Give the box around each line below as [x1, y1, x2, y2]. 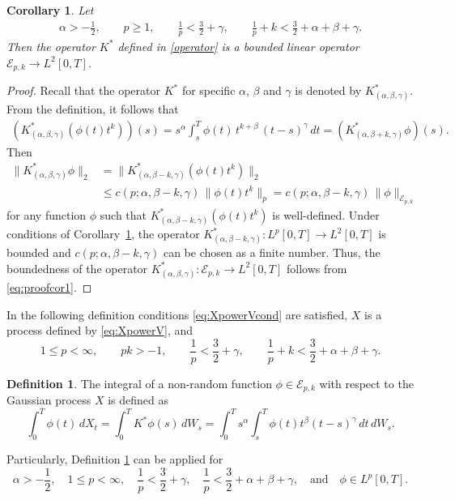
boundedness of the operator [6, 259, 148, 276]
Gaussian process [6, 391, 91, 408]
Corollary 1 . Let [6, 2, 94, 18]
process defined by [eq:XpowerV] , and [6, 322, 193, 339]
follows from [287, 259, 347, 276]
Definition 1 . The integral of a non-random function [6, 374, 272, 391]
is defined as [108, 391, 169, 408]
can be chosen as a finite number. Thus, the [163, 244, 381, 261]
